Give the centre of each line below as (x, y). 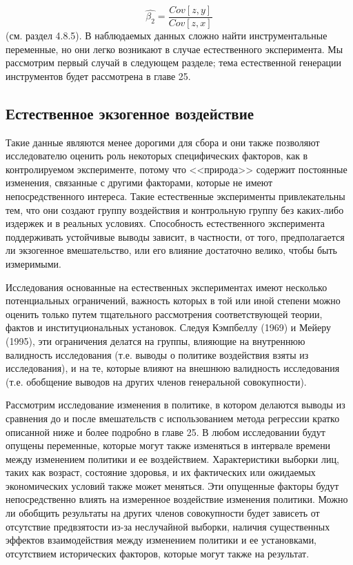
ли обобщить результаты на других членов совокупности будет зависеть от (163, 513)
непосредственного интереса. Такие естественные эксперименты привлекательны (175, 196)
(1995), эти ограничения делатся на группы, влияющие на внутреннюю (155, 340)
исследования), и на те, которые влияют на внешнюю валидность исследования (173, 368)
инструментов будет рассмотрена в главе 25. (98, 76)
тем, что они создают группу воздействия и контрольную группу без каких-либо (175, 209)
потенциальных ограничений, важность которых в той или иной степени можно (173, 300)
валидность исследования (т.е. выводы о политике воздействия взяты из (157, 354)
